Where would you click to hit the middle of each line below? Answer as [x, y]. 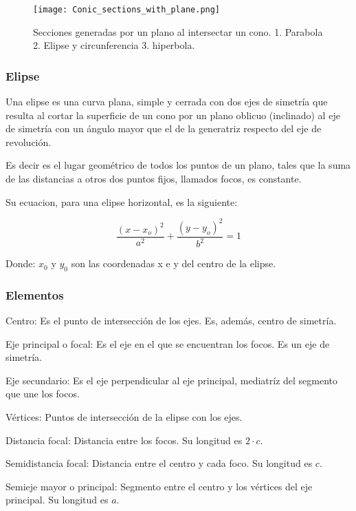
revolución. [29, 142]
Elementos [35, 294]
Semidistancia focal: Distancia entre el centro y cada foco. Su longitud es [159, 463]
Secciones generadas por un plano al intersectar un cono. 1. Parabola [178, 31]
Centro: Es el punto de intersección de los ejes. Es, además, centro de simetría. [171, 321]
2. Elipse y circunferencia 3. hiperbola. [114, 45]
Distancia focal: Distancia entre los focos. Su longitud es [124, 440]
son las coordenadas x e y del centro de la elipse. [174, 263]
